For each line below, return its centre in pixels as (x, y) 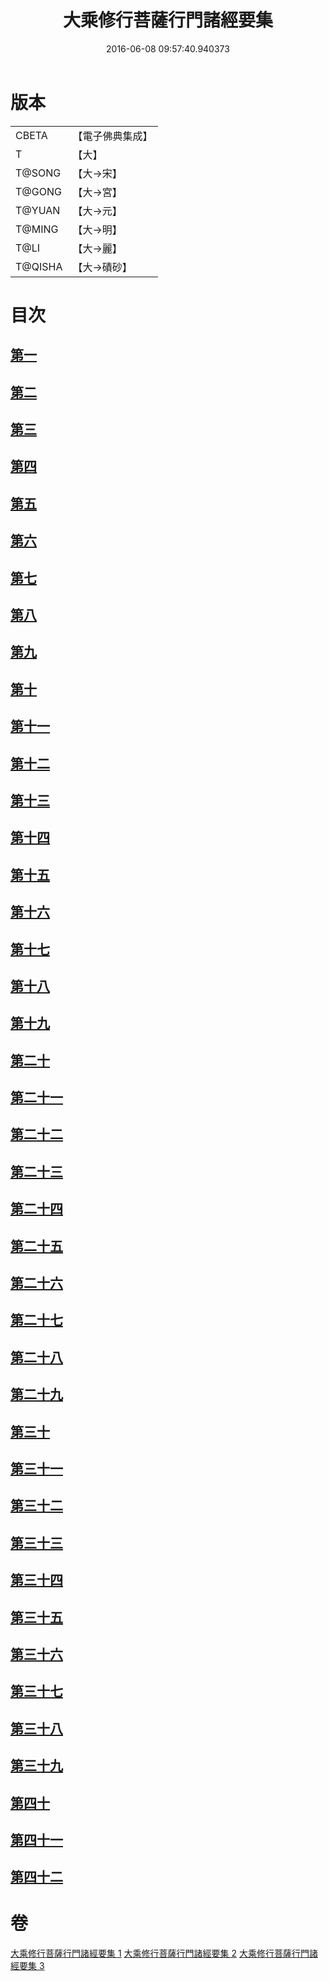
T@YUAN (38, 210)
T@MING (37, 229)
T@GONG (38, 191)
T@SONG (38, 173)
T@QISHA (39, 266)
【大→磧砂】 (102, 267)
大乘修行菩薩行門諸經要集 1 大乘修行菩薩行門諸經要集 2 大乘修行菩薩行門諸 (164, 1953)
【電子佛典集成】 (112, 136)
